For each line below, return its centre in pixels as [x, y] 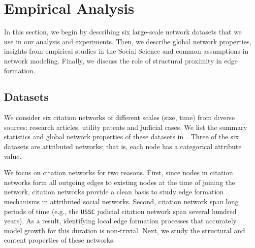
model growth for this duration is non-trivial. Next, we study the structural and [125, 230]
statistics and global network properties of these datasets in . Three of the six [122, 137]
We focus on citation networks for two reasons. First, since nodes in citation [119, 172]
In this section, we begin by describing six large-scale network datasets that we [123, 32]
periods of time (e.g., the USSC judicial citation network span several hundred [120, 211]
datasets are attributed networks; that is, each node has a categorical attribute [123, 146]
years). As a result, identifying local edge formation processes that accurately [120, 221]
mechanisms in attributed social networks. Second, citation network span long [121, 201]
